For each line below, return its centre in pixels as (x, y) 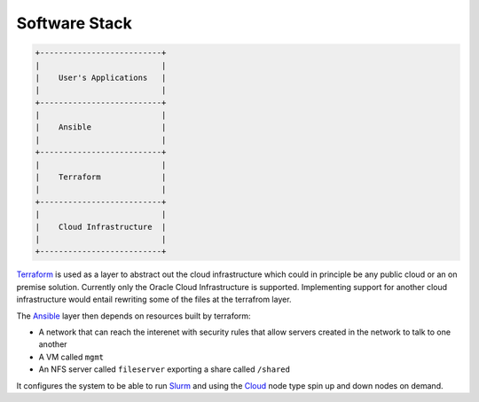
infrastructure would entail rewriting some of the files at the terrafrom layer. (154, 300)
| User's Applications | (101, 77)
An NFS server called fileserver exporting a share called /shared (164, 369)
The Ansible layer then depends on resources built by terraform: (134, 316)
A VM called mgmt (71, 357)
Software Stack (75, 23)
